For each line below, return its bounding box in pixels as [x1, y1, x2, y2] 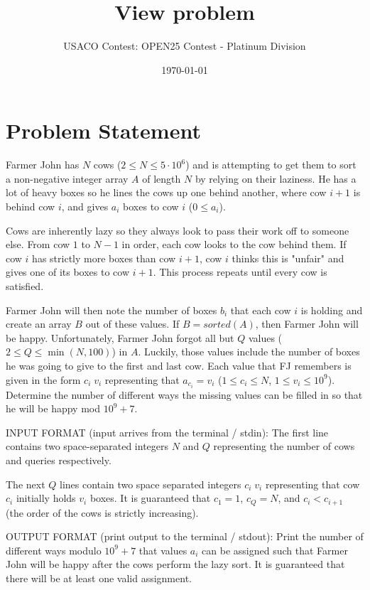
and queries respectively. [6, 453, 111, 468]
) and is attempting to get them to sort [185, 157, 357, 172]
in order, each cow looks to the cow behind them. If [121, 237, 347, 252]
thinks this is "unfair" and [232, 250, 344, 265]
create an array [6, 316, 72, 331]
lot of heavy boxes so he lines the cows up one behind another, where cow [6, 185, 327, 200]
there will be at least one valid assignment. [6, 571, 192, 586]
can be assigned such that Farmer [202, 542, 348, 557]
